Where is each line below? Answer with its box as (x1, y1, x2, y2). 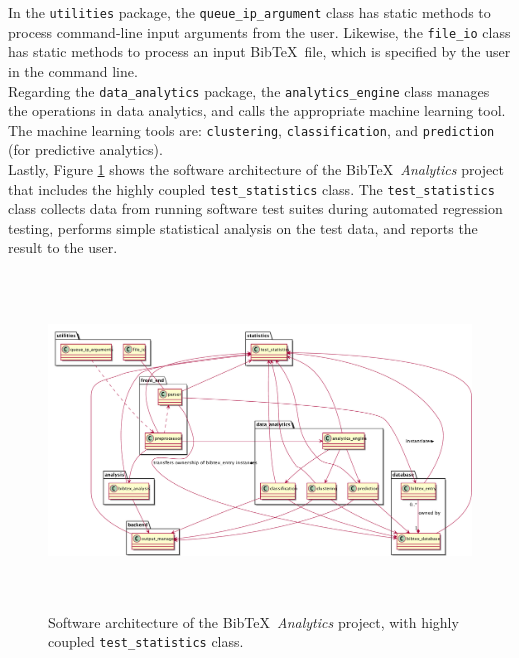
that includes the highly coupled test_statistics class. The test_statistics (8, 178, 495, 199)
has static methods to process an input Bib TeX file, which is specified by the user (8, 41, 511, 62)
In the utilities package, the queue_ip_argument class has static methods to (8, 2, 491, 22)
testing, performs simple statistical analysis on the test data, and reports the (8, 217, 478, 238)
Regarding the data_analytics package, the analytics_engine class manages (8, 80, 490, 101)
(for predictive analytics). (8, 139, 163, 160)
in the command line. (8, 60, 138, 81)
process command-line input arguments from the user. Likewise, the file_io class (8, 21, 511, 42)
